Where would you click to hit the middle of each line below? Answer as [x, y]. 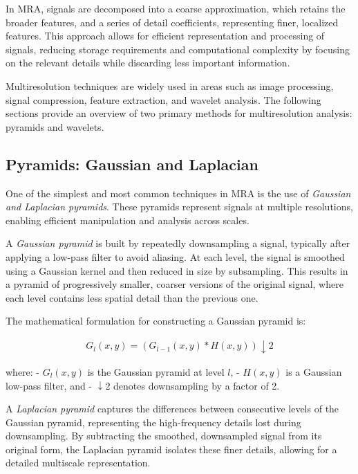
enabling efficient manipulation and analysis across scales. [128, 220]
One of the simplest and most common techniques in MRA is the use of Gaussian [178, 193]
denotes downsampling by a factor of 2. [197, 385]
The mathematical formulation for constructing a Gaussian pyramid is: [156, 321]
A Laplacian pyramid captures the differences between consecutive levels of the [172, 409]
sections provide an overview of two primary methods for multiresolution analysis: [179, 113]
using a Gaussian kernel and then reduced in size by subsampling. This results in [177, 270]
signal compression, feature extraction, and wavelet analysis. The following [163, 99]
